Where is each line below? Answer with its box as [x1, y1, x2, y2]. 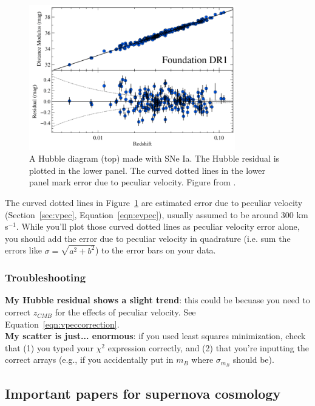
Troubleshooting [5, 270, 86, 285]
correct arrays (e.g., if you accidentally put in [5, 353, 174, 366]
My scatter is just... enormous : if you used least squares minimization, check [5, 329, 306, 342]
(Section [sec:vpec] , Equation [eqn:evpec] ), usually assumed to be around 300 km [5, 208, 308, 221]
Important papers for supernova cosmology [5, 384, 281, 402]
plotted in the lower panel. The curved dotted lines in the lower [29, 163, 266, 176]
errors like [5, 244, 42, 256]
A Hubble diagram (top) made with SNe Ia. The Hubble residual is [29, 152, 280, 165]
